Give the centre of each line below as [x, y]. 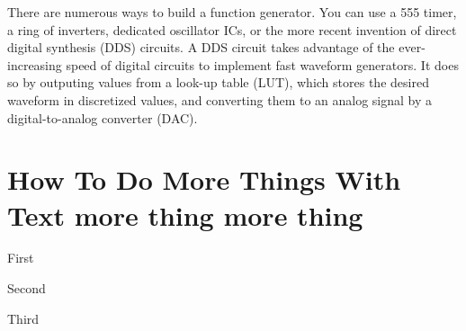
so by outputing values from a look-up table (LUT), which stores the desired [218, 82]
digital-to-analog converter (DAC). [103, 117]
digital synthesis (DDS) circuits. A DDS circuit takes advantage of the [201, 47]
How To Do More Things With [204, 179]
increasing [35, 64]
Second [27, 288]
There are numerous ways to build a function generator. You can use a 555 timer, [232, 12]
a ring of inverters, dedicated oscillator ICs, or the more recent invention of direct [232, 29]
